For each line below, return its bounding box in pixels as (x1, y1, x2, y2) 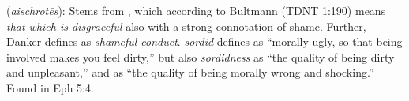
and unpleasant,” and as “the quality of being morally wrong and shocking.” (6, 64, 374, 80)
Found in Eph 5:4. (6, 79, 94, 95)
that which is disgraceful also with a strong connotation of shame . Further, (6, 17, 366, 34)
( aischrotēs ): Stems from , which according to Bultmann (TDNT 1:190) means (6, 2, 386, 18)
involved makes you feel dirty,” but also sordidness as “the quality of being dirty (6, 48, 395, 65)
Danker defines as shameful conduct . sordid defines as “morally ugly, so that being (6, 33, 403, 50)
